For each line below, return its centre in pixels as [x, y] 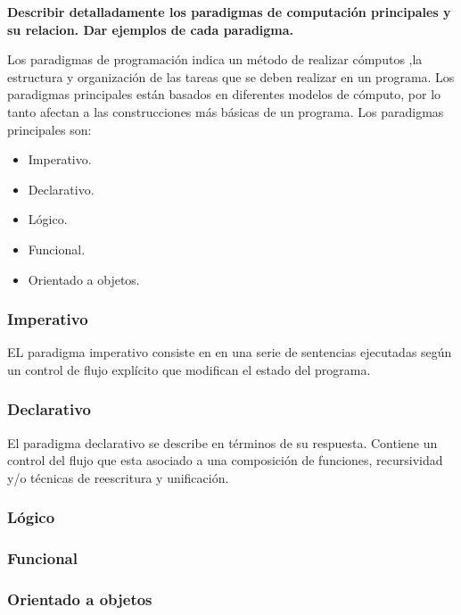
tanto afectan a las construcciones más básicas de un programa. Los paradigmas [226, 111]
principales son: [49, 129]
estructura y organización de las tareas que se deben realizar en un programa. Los [231, 76]
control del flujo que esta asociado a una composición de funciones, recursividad [225, 460]
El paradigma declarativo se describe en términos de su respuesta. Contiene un [222, 442]
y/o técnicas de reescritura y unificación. [118, 477]
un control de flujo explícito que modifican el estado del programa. [189, 369]
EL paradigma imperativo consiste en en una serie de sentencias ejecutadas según [230, 352]
